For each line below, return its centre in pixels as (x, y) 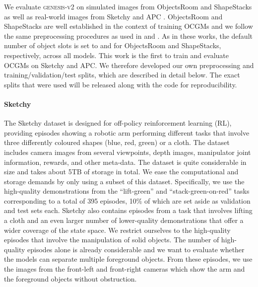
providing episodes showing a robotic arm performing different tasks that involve (127, 132)
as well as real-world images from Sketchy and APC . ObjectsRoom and (113, 16)
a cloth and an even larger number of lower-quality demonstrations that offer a (124, 220)
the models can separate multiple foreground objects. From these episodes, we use (128, 259)
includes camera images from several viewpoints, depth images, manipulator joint (128, 152)
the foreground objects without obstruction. (70, 278)
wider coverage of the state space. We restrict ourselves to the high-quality (117, 230)
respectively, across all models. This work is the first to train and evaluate (116, 55)
